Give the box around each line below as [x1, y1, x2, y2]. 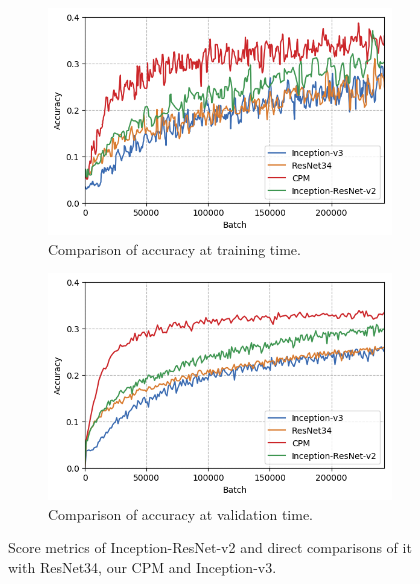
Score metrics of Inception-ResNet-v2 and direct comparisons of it [8, 537, 412, 558]
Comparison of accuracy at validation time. [48, 503, 313, 524]
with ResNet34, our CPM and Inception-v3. [8, 556, 277, 577]
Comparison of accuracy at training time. [48, 238, 301, 259]
